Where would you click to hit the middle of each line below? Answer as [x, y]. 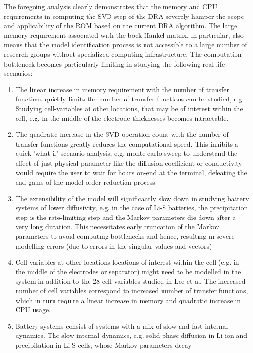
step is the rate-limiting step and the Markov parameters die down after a [126, 217]
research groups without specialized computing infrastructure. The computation [123, 54]
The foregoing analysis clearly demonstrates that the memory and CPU [111, 6]
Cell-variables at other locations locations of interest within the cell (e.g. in [127, 262]
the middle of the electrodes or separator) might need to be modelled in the [128, 271]
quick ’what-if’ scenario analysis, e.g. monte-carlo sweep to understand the [126, 153]
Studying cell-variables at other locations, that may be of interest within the [129, 108]
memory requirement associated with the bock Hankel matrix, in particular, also [124, 35]
